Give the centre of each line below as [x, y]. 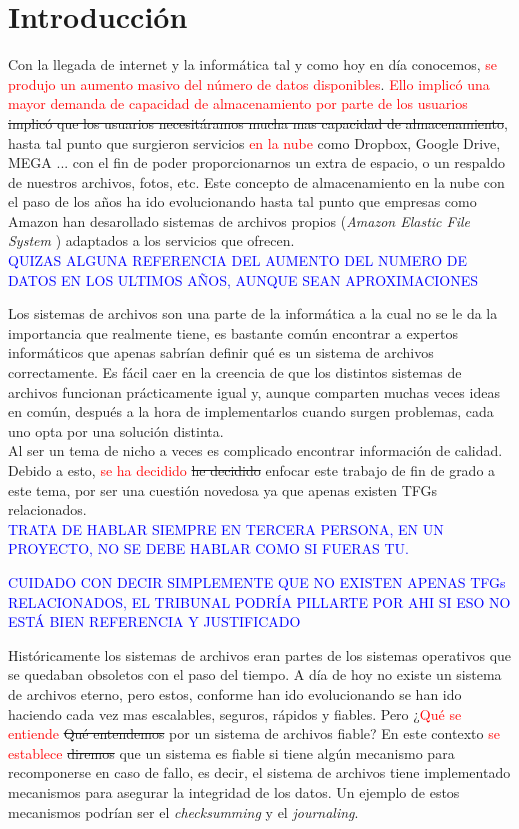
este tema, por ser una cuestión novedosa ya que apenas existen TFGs [223, 489]
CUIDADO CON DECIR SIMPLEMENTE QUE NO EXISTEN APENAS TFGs [257, 581]
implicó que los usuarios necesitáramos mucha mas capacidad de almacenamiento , [258, 122]
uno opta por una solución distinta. [116, 430]
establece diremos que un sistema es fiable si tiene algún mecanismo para [231, 752]
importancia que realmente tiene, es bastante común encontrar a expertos [233, 332]
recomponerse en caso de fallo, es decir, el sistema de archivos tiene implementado [259, 772]
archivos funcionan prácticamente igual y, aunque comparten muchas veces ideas [254, 391]
